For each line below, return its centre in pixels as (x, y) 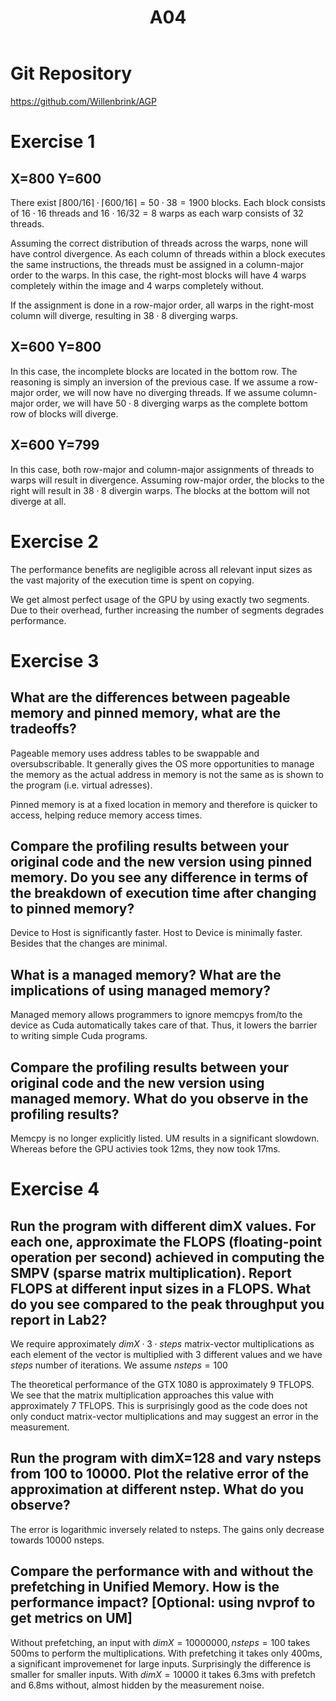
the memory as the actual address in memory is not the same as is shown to (167, 774)
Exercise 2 (54, 541)
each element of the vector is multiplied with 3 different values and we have (166, 1354)
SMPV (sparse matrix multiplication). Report (151, 1272)
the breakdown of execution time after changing (163, 892)
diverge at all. (38, 501)
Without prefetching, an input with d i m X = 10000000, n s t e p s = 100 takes (160, 1642)
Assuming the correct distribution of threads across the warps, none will (159, 243)
